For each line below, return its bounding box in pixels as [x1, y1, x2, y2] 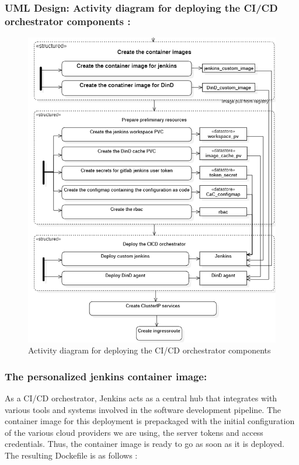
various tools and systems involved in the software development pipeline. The [5, 403, 281, 415]
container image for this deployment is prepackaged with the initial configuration [5, 415, 295, 427]
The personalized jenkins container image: [5, 369, 207, 383]
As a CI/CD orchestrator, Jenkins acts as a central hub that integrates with [5, 391, 277, 404]
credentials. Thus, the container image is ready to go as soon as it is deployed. [5, 438, 284, 450]
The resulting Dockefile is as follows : [5, 449, 138, 461]
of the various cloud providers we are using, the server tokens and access [5, 426, 263, 438]
